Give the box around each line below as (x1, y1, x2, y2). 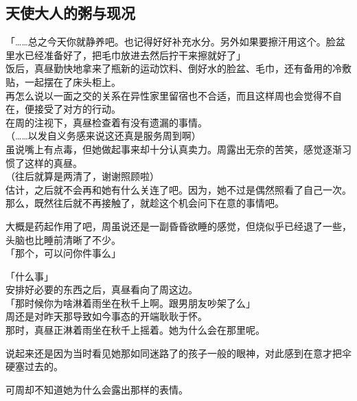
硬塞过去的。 (5, 359, 63, 374)
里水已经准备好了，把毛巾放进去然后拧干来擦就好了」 (5, 47, 246, 62)
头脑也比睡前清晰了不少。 (5, 232, 121, 247)
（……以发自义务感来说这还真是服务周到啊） (5, 128, 201, 143)
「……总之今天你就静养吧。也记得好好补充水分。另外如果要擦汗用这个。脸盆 (5, 34, 345, 49)
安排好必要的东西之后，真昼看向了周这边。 (5, 282, 198, 297)
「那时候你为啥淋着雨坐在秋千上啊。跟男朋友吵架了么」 (5, 295, 255, 310)
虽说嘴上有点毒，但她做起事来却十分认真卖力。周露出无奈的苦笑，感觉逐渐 (5, 141, 342, 156)
